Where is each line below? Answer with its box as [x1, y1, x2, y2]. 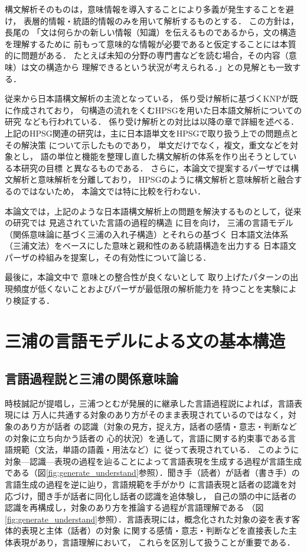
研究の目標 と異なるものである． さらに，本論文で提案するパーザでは [21, 161, 291, 174]
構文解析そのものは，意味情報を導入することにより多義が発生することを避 [5, 3, 294, 15]
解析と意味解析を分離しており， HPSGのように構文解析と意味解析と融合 [12, 173, 294, 186]
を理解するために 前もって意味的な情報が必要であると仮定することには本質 [5, 37, 296, 50]
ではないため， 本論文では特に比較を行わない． [21, 184, 205, 197]
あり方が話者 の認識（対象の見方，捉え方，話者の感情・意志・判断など [21, 420, 297, 433]
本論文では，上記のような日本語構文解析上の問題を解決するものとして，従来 [5, 204, 302, 217]
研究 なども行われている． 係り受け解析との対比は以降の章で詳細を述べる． [5, 115, 299, 128]
